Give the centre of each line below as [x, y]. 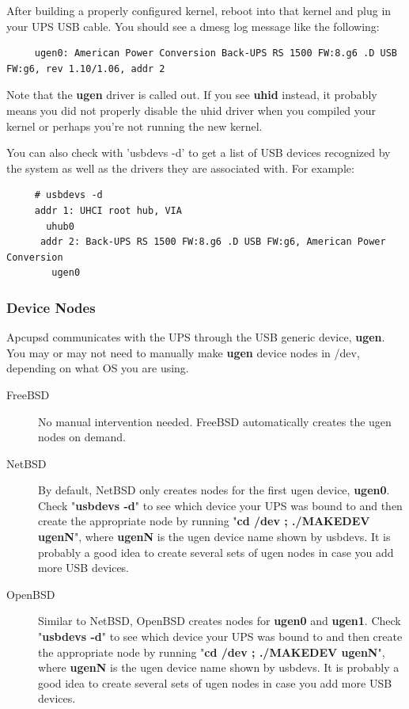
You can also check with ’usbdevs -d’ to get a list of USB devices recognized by [199, 152]
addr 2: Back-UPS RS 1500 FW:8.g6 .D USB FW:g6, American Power [213, 242]
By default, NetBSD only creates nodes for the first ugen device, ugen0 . [214, 490]
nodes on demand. [82, 437]
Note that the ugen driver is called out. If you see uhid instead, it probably [192, 95]
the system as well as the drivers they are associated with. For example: [180, 168]
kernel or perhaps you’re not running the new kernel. [134, 126]
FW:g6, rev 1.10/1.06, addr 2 [86, 69]
